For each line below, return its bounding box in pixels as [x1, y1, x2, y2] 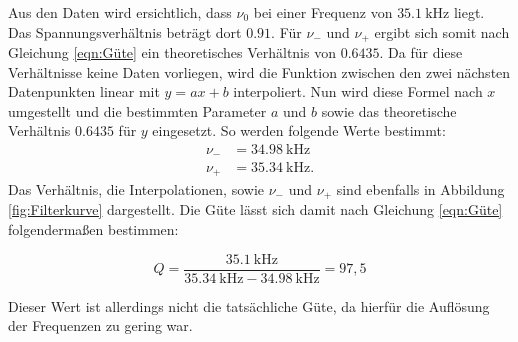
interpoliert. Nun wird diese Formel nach [233, 81, 483, 102]
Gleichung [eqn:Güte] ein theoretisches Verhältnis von [8, 42, 336, 63]
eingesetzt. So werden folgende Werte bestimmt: [152, 120, 446, 141]
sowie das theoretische [321, 100, 457, 121]
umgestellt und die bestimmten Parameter [8, 100, 267, 121]
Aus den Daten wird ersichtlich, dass [8, 2, 232, 22]
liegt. [453, 2, 485, 22]
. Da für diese [379, 42, 463, 63]
